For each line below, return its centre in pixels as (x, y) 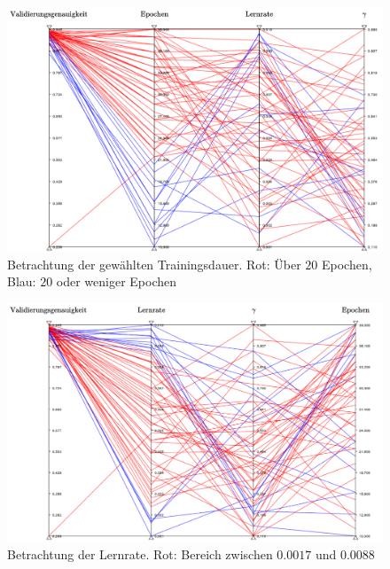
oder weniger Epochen (117, 281)
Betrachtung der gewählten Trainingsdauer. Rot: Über (154, 264)
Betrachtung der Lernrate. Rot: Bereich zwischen (140, 553)
